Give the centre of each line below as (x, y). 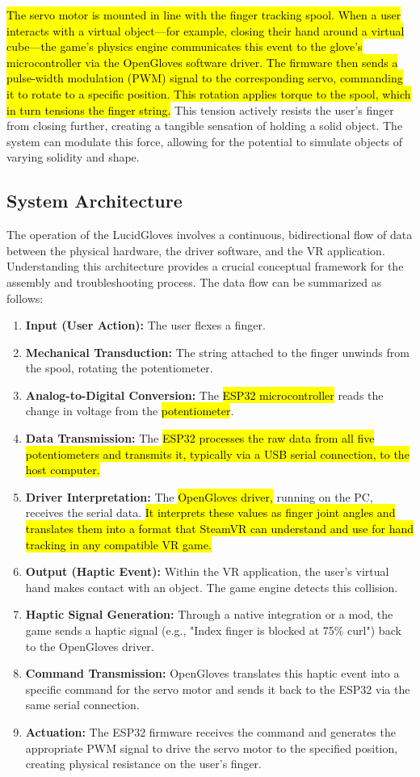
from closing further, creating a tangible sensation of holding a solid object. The (205, 126)
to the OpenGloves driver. (90, 646)
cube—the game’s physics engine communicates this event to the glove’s (185, 46)
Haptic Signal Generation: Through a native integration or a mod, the (209, 614)
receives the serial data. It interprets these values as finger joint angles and (210, 512)
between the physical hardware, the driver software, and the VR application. (196, 250)
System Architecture (94, 201)
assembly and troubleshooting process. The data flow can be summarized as (194, 281)
